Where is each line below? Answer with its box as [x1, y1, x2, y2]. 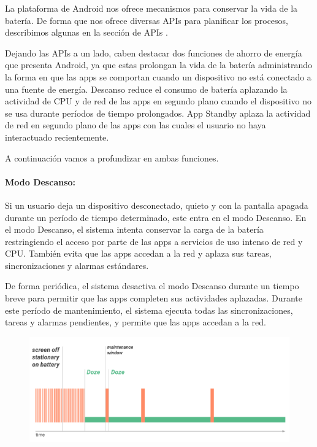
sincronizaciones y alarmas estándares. [5, 258, 149, 271]
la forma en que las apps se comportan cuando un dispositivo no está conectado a [5, 70, 311, 83]
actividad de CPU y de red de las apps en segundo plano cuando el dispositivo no [5, 95, 311, 107]
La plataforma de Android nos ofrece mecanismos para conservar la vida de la [5, 2, 298, 14]
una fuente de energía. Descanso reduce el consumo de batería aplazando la [5, 82, 288, 95]
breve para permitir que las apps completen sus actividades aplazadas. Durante [5, 292, 303, 305]
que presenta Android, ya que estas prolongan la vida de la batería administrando [5, 58, 313, 71]
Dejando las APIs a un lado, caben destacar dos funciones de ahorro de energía [5, 46, 302, 59]
